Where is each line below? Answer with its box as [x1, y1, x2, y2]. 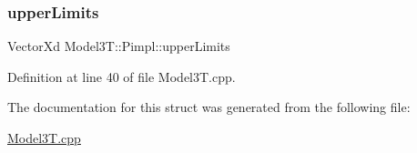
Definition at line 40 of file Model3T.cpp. [7, 66, 236, 86]
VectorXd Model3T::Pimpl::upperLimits [7, 36, 230, 56]
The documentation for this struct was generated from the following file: [7, 97, 411, 117]
